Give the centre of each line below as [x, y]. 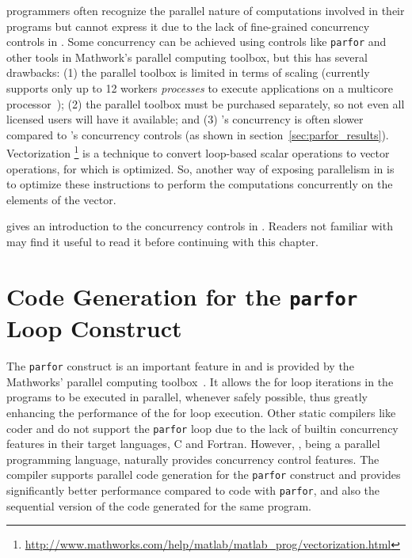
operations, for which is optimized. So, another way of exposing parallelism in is [200, 168]
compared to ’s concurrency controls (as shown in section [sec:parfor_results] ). [198, 134]
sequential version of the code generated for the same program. [159, 505]
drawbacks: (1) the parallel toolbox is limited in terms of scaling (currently [188, 72]
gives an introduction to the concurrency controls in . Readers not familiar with [200, 226]
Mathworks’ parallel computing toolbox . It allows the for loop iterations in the [200, 381]
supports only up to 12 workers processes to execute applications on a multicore [200, 88]
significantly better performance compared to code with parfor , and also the [193, 490]
